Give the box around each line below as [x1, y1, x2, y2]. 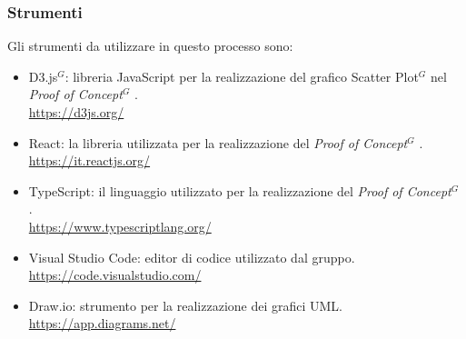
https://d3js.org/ [28, 103, 124, 121]
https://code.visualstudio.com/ [28, 265, 202, 284]
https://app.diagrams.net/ [28, 314, 176, 333]
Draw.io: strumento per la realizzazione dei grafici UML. [28, 295, 343, 314]
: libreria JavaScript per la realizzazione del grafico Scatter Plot [64, 66, 419, 85]
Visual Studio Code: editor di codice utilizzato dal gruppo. [28, 247, 355, 266]
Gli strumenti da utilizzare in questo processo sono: [7, 36, 293, 55]
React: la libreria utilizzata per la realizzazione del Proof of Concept [28, 133, 408, 152]
